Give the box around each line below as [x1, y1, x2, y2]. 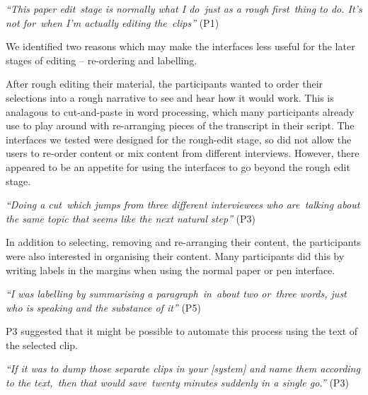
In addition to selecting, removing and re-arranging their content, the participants [6, 235, 362, 249]
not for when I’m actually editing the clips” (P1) [6, 15, 219, 30]
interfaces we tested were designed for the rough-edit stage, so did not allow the [6, 131, 352, 146]
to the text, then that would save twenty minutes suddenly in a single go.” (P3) [6, 375, 349, 390]
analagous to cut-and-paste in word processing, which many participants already [6, 104, 355, 119]
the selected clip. [6, 337, 78, 352]
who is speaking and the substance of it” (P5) [6, 300, 201, 314]
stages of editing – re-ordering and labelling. [6, 52, 197, 67]
